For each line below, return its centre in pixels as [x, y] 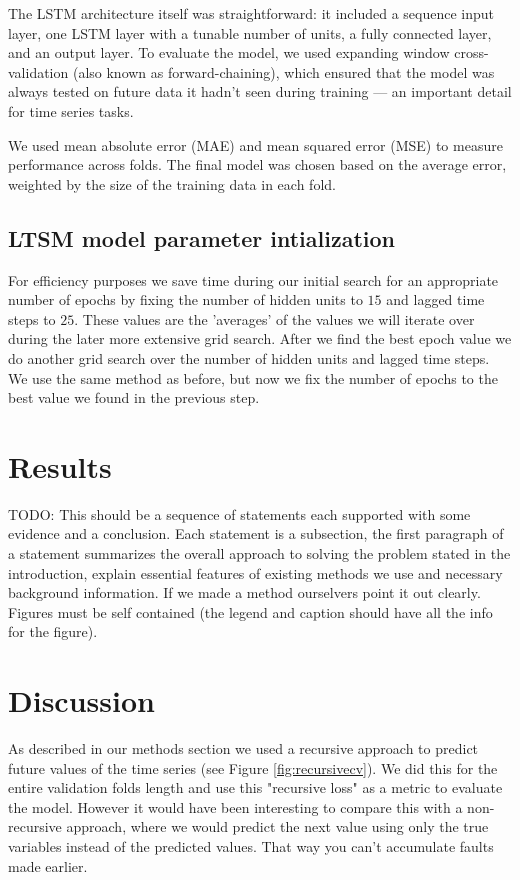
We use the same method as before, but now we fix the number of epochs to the [253, 377]
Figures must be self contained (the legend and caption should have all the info [250, 611]
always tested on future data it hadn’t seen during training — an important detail [260, 91]
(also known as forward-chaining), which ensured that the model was [283, 71]
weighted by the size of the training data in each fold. [172, 183]
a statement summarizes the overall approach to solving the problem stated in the [259, 553]
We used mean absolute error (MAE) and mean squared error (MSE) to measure [255, 144]
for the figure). [53, 631]
